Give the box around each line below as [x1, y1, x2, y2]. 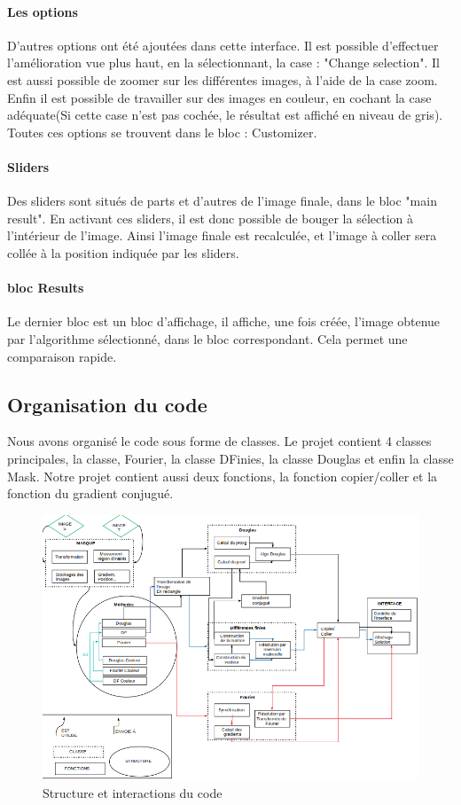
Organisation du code [7, 390, 207, 418]
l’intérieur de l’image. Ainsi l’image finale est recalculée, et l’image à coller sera [7, 226, 437, 245]
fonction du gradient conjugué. [7, 484, 174, 503]
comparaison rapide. [7, 347, 117, 365]
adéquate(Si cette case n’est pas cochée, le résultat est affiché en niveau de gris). [7, 106, 443, 124]
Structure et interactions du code [43, 783, 223, 801]
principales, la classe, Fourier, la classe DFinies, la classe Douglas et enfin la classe [7, 449, 454, 467]
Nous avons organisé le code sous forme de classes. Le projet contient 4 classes [7, 432, 432, 450]
